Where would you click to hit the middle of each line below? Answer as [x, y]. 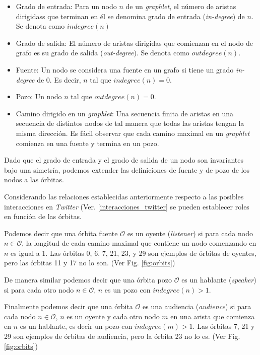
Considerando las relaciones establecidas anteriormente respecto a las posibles [124, 196]
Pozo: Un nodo [39, 96]
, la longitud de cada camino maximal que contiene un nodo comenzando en [139, 243]
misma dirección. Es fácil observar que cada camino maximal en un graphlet [133, 133]
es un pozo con [127, 289]
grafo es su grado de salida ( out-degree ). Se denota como [103, 53]
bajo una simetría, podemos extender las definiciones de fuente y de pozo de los [127, 169]
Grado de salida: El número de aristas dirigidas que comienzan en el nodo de [134, 43]
